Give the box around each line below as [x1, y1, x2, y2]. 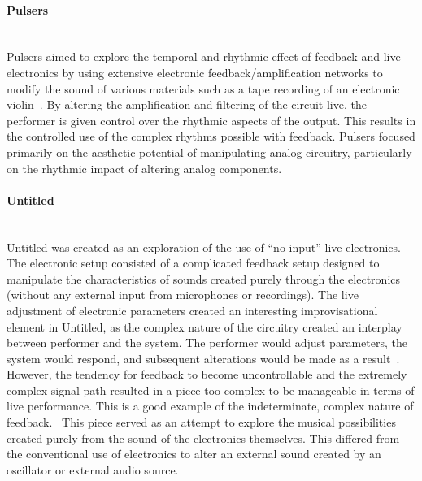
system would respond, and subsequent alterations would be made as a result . [7, 349, 400, 366]
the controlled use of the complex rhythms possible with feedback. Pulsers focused [7, 128, 415, 145]
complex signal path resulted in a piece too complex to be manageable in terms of [7, 381, 415, 398]
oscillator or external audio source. [7, 461, 179, 478]
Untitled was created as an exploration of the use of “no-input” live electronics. [7, 238, 401, 255]
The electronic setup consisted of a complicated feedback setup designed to [7, 254, 380, 271]
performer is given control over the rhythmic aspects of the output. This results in [7, 111, 416, 128]
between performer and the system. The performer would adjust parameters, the [7, 334, 407, 351]
